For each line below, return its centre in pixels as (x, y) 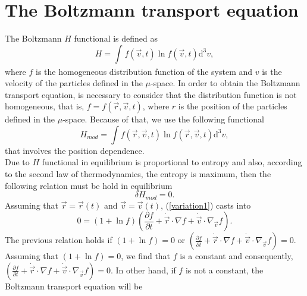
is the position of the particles (233, 106)
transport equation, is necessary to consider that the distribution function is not (151, 94)
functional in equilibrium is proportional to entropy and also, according (172, 162)
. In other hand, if (143, 270)
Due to (17, 162)
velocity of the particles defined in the (74, 83)
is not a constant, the (224, 270)
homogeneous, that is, (45, 106)
